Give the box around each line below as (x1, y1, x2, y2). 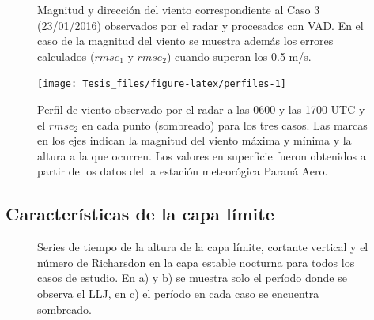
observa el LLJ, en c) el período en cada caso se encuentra (37, 284, 319, 301)
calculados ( (37, 47, 95, 64)
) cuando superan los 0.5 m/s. (166, 47, 312, 64)
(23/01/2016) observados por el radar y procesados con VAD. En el (37, 17, 364, 33)
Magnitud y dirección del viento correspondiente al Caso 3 (37, 2, 320, 17)
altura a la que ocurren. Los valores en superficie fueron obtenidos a (37, 147, 366, 164)
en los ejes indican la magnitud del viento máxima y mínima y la (37, 132, 352, 149)
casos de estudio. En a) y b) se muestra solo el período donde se (37, 269, 347, 286)
